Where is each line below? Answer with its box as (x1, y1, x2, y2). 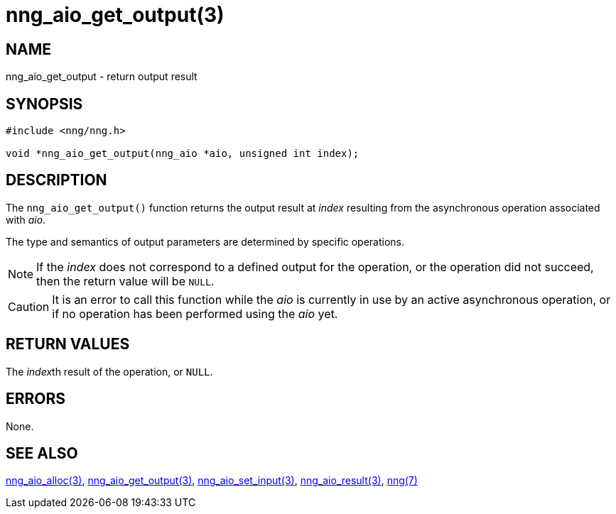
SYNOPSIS (6, 94, 83, 113)
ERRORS (6, 390, 66, 408)
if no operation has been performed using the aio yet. (52, 306, 338, 321)
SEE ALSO (6, 444, 78, 462)
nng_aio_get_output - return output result (6, 70, 198, 83)
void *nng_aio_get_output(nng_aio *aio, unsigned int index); (6, 148, 360, 160)
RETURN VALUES (6, 335, 130, 354)
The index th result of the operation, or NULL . (6, 365, 213, 378)
